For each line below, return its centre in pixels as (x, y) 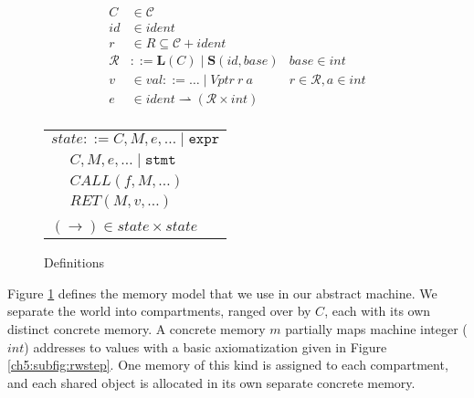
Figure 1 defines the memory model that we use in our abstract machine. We (222, 293)
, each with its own (378, 311)
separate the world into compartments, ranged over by (159, 311)
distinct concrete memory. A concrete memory (137, 329)
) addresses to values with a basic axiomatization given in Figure (205, 346)
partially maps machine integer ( (376, 329)
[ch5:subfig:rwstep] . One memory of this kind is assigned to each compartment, (228, 365)
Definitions (74, 262)
